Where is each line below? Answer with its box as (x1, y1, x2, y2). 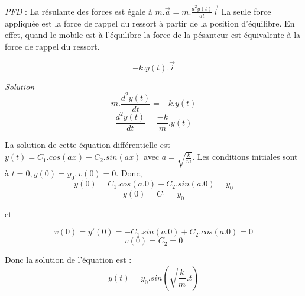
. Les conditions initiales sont (192, 150, 298, 163)
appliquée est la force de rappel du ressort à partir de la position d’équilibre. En (5, 17, 295, 29)
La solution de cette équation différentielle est (5, 139, 170, 151)
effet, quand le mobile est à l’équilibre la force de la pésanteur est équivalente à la (5, 28, 301, 41)
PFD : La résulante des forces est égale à (5, 5, 152, 17)
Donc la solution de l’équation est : (5, 253, 132, 266)
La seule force (221, 5, 271, 17)
